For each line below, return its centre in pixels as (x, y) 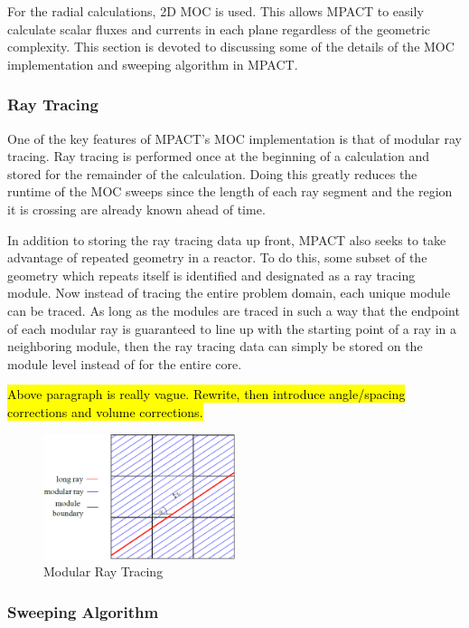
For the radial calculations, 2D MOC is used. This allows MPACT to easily (216, 11)
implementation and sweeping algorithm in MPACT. (153, 64)
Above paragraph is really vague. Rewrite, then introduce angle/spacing (206, 394)
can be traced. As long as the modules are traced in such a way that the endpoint (234, 310)
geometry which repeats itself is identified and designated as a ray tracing (211, 275)
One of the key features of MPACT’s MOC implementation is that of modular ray (234, 138)
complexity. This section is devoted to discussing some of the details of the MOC (231, 47)
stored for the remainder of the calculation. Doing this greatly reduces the (212, 173)
